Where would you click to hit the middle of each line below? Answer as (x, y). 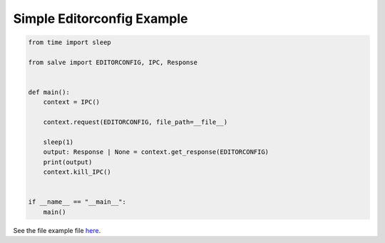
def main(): (49, 92)
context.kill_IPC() (77, 172)
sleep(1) (58, 142)
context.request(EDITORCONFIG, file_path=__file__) (135, 122)
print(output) (68, 162)
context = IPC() (71, 102)
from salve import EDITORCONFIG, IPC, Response (113, 62)
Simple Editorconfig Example (101, 19)
